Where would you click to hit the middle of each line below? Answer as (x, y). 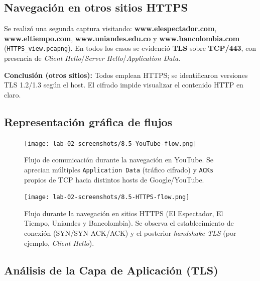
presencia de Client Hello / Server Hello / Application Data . (92, 58)
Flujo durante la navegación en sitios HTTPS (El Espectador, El (124, 213)
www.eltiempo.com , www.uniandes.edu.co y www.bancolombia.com (122, 38)
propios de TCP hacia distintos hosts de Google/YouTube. (114, 179)
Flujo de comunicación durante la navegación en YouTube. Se (119, 160)
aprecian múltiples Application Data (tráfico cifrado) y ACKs (119, 169)
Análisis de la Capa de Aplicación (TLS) (111, 270)
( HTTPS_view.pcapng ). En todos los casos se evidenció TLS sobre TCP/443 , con (130, 48)
